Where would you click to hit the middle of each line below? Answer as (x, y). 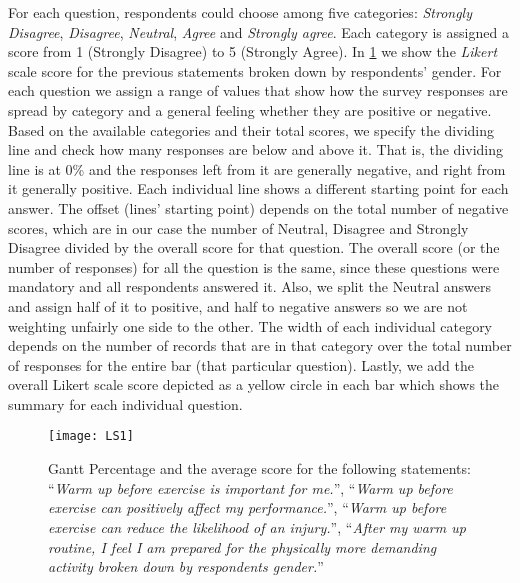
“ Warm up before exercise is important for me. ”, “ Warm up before (250, 487)
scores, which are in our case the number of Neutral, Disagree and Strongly (238, 227)
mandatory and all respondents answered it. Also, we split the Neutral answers (249, 286)
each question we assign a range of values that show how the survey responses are (258, 90)
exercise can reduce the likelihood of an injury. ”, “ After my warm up (257, 526)
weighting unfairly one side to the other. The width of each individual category (250, 325)
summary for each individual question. (125, 403)
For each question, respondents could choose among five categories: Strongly (240, 12)
